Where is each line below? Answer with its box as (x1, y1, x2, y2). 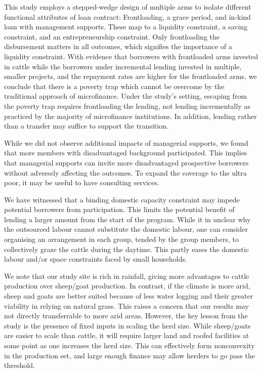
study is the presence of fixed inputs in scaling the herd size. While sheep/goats (4, 320, 251, 330)
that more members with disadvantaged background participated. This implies (4, 147, 247, 158)
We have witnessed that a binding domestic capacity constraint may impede (4, 194, 240, 204)
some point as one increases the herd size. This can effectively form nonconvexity (4, 340, 255, 350)
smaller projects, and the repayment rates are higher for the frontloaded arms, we (4, 71, 257, 81)
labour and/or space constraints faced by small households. (4, 254, 187, 264)
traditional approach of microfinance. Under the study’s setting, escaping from (4, 91, 247, 101)
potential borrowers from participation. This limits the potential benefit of (4, 204, 235, 215)
